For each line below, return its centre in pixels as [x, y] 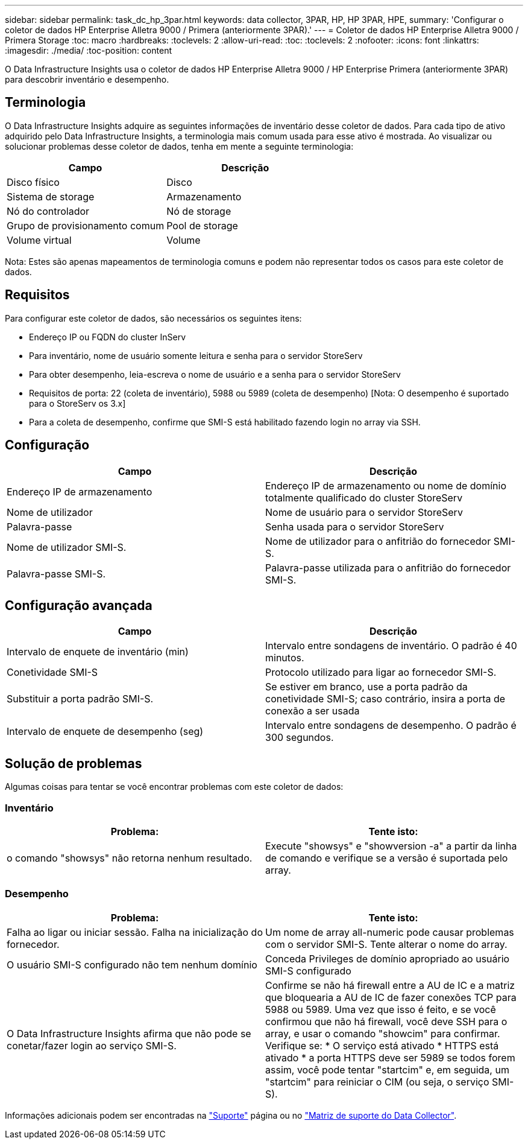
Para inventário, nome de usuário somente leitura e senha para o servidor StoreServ [196, 355]
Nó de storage [199, 211]
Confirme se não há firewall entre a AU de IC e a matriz [390, 985]
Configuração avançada [79, 605]
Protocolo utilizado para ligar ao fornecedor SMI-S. [381, 672]
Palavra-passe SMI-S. [56, 574]
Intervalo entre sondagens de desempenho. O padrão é [391, 726]
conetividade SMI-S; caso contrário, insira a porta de [385, 699]
